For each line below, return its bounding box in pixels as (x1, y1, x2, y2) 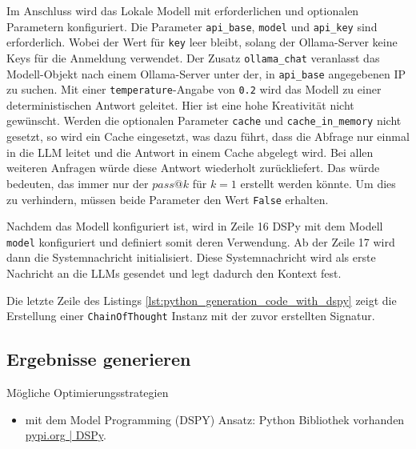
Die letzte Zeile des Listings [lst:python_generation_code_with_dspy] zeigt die (6, 291, 397, 308)
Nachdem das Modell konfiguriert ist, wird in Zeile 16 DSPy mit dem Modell (6, 218, 383, 235)
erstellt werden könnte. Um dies (240, 174, 396, 191)
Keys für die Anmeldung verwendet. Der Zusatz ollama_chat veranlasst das (6, 49, 380, 66)
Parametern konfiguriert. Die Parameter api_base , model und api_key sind (6, 18, 378, 34)
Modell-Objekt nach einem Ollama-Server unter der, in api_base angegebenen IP (6, 65, 406, 82)
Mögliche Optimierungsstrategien (6, 384, 169, 401)
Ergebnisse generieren (6, 347, 191, 371)
